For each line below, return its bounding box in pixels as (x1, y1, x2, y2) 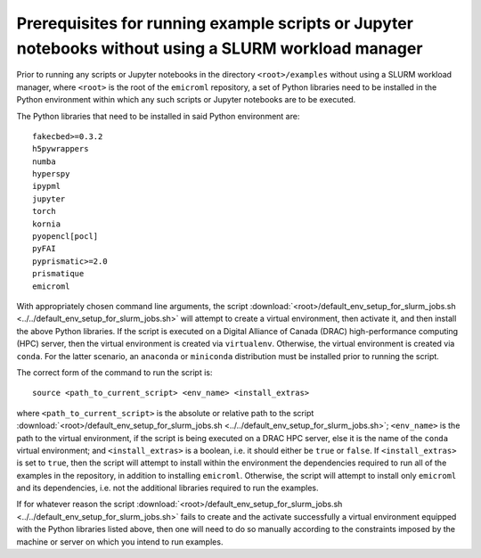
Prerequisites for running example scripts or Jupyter (16, 13, 414, 33)
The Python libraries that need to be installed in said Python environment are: (16, 111, 300, 121)
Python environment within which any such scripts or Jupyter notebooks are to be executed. (16, 94, 356, 105)
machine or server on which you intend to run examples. (16, 536, 224, 547)
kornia (32, 218, 61, 229)
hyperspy (32, 169, 70, 179)
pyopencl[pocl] (32, 232, 99, 242)
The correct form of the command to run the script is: (16, 366, 213, 378)
